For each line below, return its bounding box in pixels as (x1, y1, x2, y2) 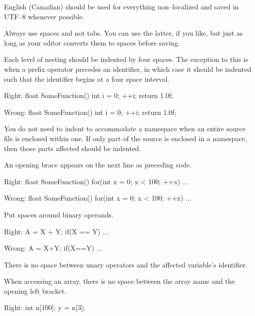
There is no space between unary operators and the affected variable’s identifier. (4, 259, 248, 269)
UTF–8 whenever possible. (4, 11, 84, 21)
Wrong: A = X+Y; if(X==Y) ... (4, 243, 103, 253)
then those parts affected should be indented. (4, 143, 141, 153)
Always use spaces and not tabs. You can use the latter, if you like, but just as (4, 28, 243, 38)
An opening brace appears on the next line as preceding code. (4, 159, 191, 170)
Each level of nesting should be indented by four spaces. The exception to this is (4, 54, 249, 64)
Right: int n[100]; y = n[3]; (4, 302, 85, 313)
